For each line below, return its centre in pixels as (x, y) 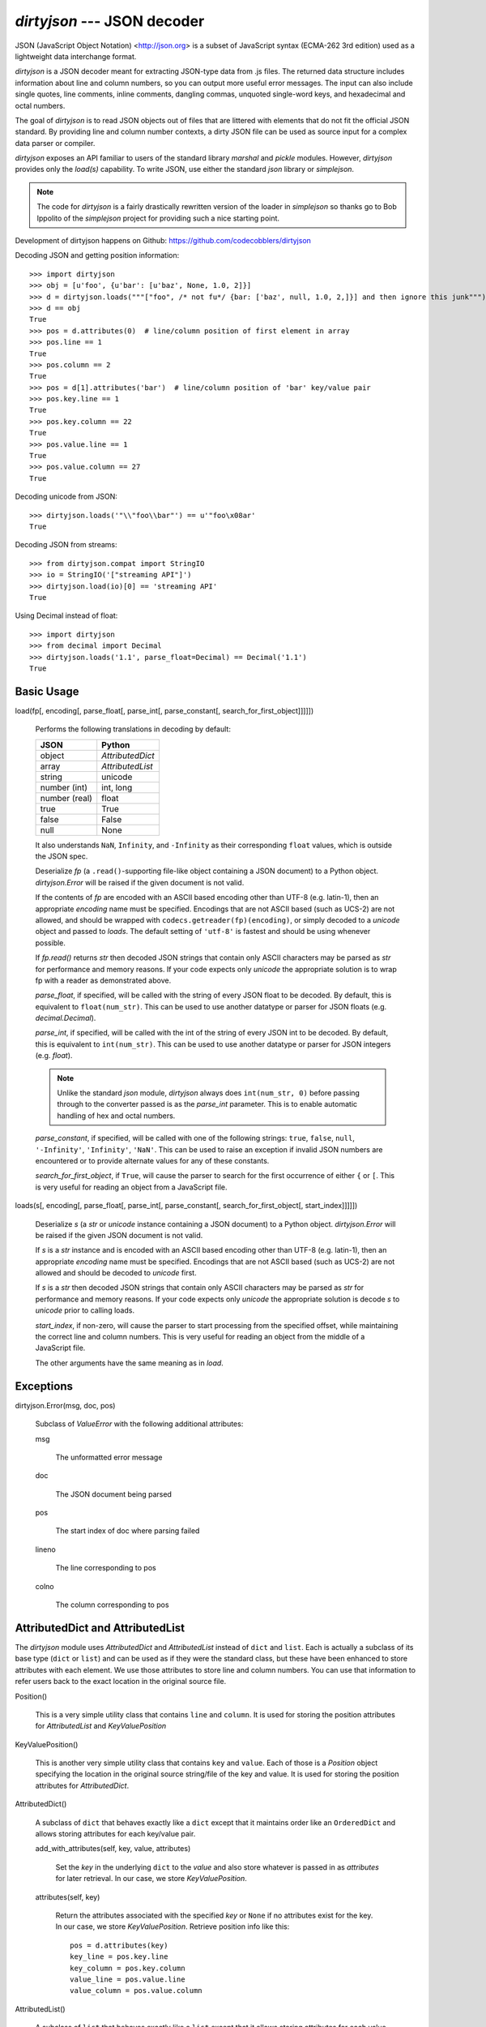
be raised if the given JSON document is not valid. (119, 1235)
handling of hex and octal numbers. (116, 1116)
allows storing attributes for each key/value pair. (115, 1834)
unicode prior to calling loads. (85, 1310)
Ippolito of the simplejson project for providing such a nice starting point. (158, 218)
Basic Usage (47, 691)
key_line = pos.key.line (119, 1957)
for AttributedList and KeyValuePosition (101, 1726)
